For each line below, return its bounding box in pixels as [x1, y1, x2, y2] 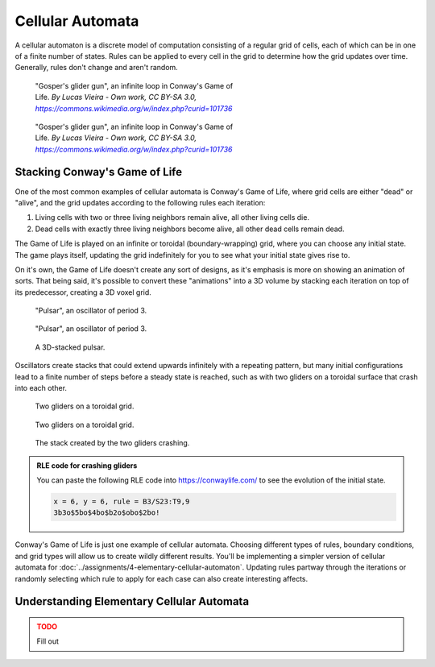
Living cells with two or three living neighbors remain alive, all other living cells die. [35, 213, 310, 222]
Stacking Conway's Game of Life [14, 165, 183, 179]
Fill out [36, 636, 60, 646]
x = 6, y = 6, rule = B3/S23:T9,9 [53, 496, 190, 506]
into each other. [14, 383, 68, 393]
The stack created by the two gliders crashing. [35, 438, 190, 448]
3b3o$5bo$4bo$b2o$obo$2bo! [53, 508, 160, 517]
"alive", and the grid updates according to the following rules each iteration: [14, 197, 266, 207]
